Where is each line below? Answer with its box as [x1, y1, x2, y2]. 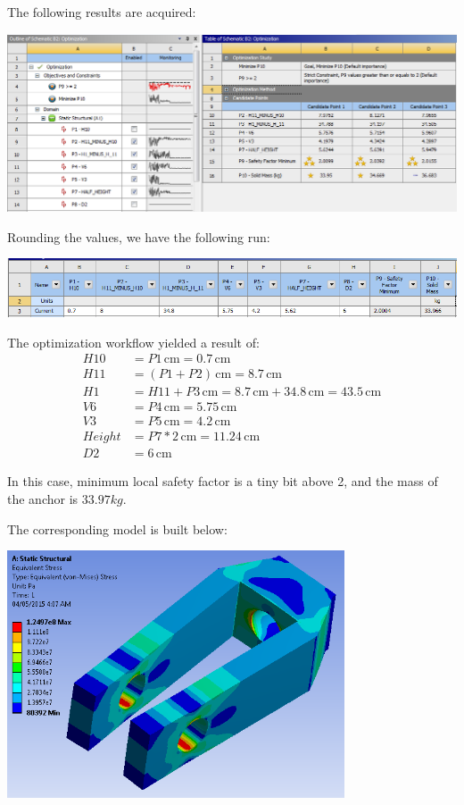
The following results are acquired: [7, 3, 196, 21]
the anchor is [7, 489, 79, 507]
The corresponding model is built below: [7, 519, 228, 538]
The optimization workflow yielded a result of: [7, 332, 260, 351]
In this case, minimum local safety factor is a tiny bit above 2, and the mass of [7, 472, 438, 491]
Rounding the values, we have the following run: [7, 227, 270, 246]
